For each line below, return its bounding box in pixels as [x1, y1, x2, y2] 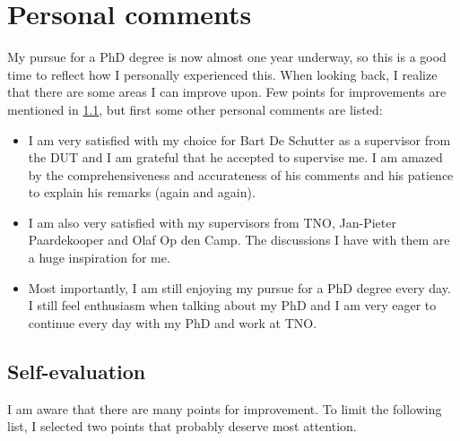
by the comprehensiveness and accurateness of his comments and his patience [28, 165, 454, 184]
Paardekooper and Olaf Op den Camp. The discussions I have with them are [28, 230, 450, 249]
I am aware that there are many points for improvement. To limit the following [7, 399, 442, 418]
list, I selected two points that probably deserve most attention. [7, 417, 357, 436]
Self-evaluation [7, 357, 146, 385]
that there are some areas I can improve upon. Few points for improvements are [7, 82, 447, 101]
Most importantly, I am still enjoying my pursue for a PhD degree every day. [28, 278, 451, 297]
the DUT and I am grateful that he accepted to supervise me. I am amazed [28, 148, 443, 167]
